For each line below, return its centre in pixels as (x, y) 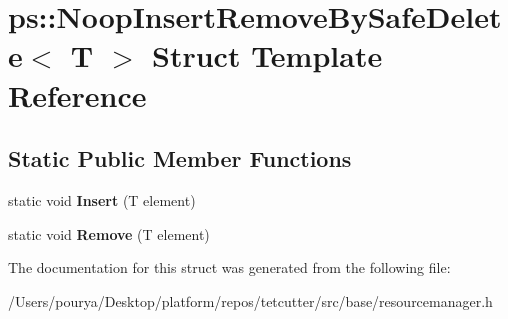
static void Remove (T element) (109, 233)
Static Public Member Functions (180, 158)
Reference (77, 94)
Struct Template (267, 55)
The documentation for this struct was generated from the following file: (229, 267)
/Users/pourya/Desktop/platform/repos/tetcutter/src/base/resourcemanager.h (250, 300)
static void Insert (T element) (102, 199)
